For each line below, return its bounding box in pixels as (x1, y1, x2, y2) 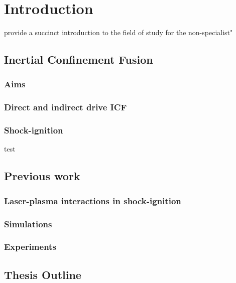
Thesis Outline (4, 266, 81, 282)
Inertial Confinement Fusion (4, 52, 153, 67)
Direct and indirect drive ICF (4, 101, 127, 113)
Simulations (4, 217, 52, 230)
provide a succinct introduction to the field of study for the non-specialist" (4, 27, 233, 38)
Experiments (4, 240, 56, 253)
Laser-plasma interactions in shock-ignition (4, 194, 181, 207)
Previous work (4, 168, 80, 184)
